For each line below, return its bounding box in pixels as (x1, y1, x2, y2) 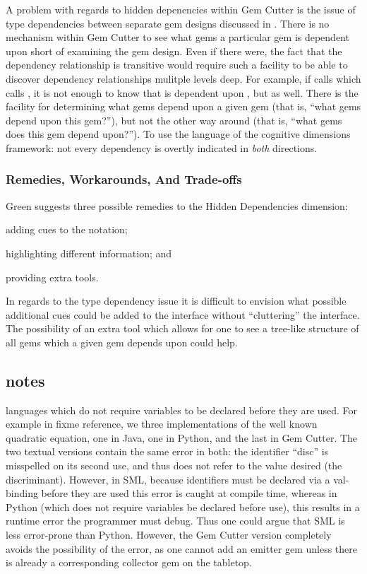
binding (6, 486, 38, 500)
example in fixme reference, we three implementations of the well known (6, 416, 318, 431)
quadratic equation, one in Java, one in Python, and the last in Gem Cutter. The (6, 430, 358, 445)
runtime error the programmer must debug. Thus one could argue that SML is (6, 513, 345, 528)
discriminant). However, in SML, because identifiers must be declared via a (6, 471, 330, 486)
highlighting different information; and (6, 245, 172, 260)
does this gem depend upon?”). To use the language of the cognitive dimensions (6, 127, 351, 141)
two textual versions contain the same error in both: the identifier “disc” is (6, 444, 329, 459)
